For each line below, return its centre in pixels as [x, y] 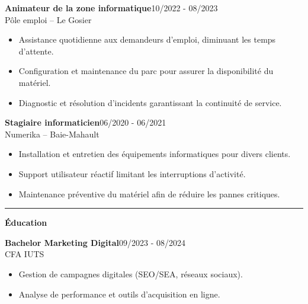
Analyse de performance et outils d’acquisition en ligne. [119, 294]
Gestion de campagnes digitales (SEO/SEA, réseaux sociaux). [131, 273]
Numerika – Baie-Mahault [52, 134]
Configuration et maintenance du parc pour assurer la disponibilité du [146, 71]
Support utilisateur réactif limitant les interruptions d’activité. [132, 173]
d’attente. [36, 51]
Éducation [26, 223]
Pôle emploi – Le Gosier [48, 19]
